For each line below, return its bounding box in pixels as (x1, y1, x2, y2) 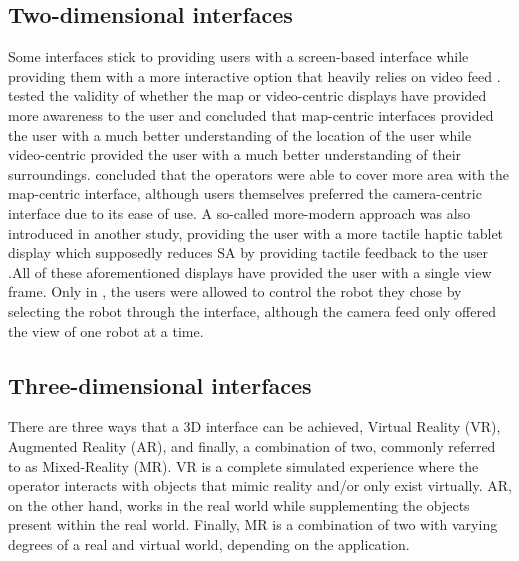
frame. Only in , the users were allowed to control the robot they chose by (8, 281, 462, 302)
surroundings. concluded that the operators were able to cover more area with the (8, 163, 510, 184)
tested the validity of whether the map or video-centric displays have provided (8, 85, 487, 106)
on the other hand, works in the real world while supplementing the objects (8, 494, 470, 515)
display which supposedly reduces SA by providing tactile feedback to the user (8, 242, 489, 263)
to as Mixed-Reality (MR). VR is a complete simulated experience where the (8, 455, 479, 476)
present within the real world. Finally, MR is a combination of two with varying (8, 514, 498, 535)
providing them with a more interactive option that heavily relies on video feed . (8, 65, 501, 86)
